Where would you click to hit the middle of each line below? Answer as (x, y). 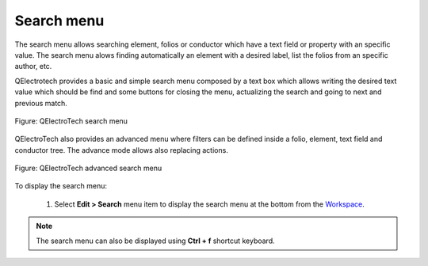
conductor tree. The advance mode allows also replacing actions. (122, 150)
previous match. (41, 103)
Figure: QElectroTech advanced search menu (88, 168)
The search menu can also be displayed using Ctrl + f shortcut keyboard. (155, 241)
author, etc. (33, 66)
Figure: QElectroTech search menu (71, 121)
